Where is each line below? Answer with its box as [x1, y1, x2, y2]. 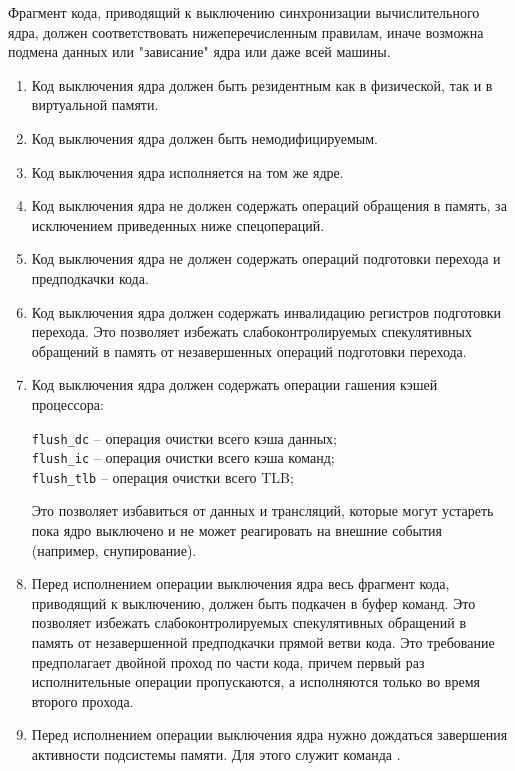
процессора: [31, 393, 104, 414]
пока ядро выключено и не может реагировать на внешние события [31, 520, 443, 541]
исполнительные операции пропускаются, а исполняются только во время [31, 671, 480, 692]
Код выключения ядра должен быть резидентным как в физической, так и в [31, 74, 493, 95]
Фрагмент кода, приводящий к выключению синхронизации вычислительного [8, 2, 480, 22]
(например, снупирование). [31, 539, 197, 560]
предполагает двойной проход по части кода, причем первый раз [31, 651, 425, 672]
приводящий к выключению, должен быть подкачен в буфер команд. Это [31, 592, 476, 613]
